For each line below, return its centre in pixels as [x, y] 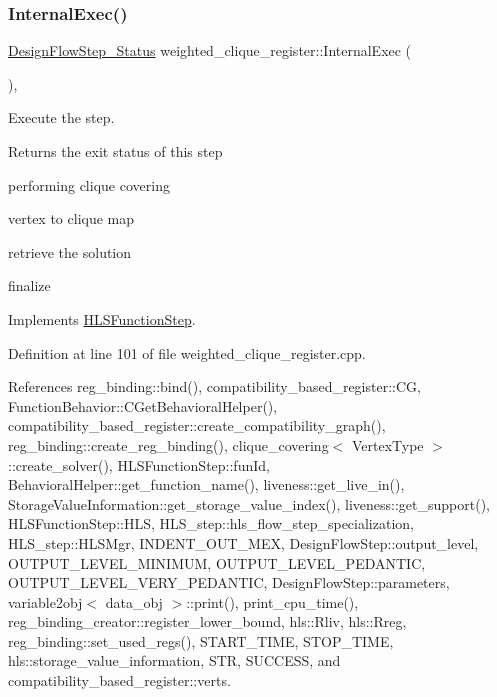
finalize [29, 285]
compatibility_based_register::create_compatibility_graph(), [197, 425]
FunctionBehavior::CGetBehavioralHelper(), [143, 405]
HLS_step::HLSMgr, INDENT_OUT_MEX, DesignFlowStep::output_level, [243, 542]
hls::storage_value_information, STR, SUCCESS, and [174, 660]
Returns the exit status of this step [115, 151]
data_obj [134, 601]
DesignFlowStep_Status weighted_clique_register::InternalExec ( [210, 50]
